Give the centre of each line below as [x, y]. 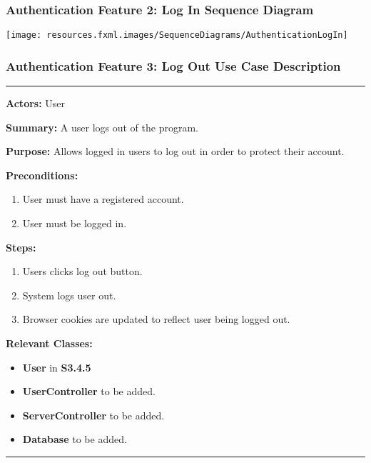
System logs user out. [69, 295]
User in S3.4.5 [57, 367]
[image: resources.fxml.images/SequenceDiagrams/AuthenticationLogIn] [177, 35]
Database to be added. [75, 439]
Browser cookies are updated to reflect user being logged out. [156, 319]
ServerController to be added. [93, 415]
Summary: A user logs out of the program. [102, 127]
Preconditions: [42, 175]
